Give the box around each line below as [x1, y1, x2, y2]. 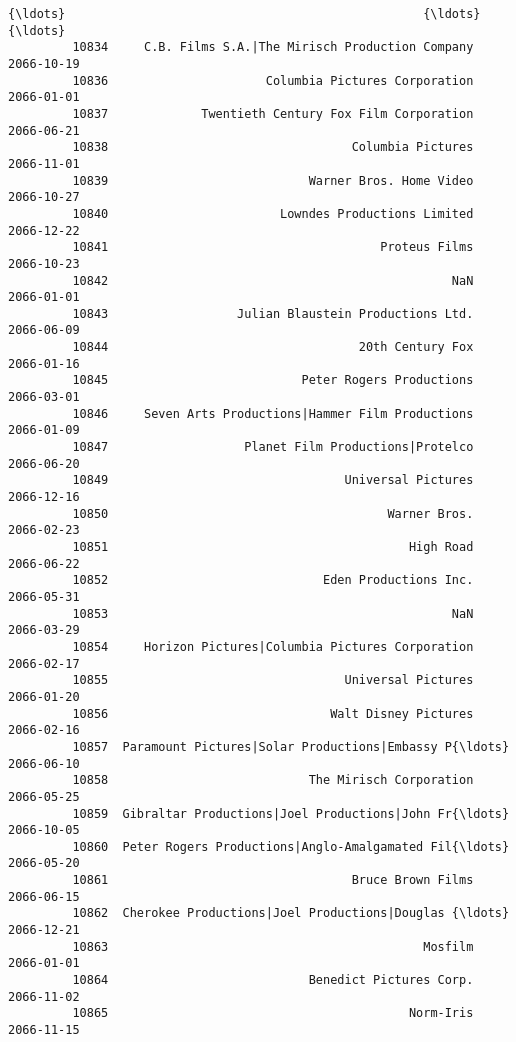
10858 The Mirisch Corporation [72, 773, 474, 788]
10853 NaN [72, 606, 474, 621]
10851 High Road [72, 540, 474, 554]
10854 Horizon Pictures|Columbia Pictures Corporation [72, 639, 474, 654]
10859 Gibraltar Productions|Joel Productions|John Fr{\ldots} [72, 806, 510, 821]
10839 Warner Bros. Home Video [72, 173, 474, 188]
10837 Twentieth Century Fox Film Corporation [72, 106, 474, 121]
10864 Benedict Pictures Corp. [72, 973, 474, 988]
